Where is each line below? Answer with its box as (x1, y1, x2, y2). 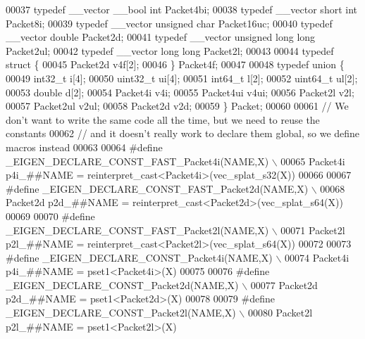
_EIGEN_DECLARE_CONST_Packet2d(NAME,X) (6, 277, 239, 292)
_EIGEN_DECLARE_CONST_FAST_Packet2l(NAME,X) (6, 222, 269, 237)
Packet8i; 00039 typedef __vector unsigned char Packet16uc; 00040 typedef (6, 15, 333, 30)
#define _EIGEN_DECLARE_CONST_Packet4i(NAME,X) (6, 250, 273, 264)
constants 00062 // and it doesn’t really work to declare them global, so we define (6, 126, 360, 141)
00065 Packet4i (280, 153, 345, 168)
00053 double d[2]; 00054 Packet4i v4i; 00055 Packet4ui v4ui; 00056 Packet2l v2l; (6, 84, 354, 99)
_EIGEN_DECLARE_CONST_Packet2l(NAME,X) (6, 305, 236, 320)
